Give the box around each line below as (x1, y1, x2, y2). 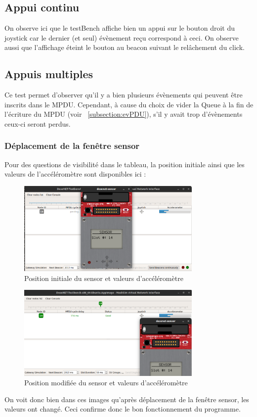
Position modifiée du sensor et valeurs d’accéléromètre (24, 377, 188, 388)
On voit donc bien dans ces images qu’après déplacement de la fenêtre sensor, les (4, 394, 249, 404)
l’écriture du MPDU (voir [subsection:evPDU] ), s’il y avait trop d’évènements (4, 109, 243, 119)
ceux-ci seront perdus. (4, 118, 71, 129)
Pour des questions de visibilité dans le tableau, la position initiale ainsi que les (4, 159, 245, 169)
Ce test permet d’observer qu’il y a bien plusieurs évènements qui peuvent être (4, 90, 243, 100)
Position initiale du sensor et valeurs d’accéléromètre (24, 273, 183, 283)
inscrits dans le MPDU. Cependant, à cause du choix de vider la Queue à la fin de (4, 99, 254, 109)
